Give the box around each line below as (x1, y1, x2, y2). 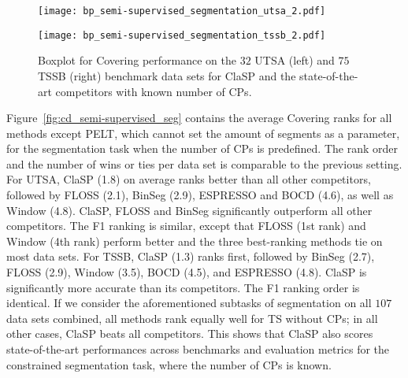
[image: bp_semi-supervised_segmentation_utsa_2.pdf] (38, 6, 326, 17)
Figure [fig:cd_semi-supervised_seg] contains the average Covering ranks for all (6, 109, 392, 126)
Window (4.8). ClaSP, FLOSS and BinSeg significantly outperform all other (6, 202, 373, 218)
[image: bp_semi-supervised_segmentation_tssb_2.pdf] (38, 29, 326, 41)
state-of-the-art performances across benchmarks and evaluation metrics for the (6, 341, 390, 357)
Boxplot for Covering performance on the (38, 52, 236, 69)
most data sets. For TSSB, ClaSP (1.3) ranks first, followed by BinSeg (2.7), (6, 248, 375, 265)
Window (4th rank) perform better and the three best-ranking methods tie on (6, 232, 383, 249)
